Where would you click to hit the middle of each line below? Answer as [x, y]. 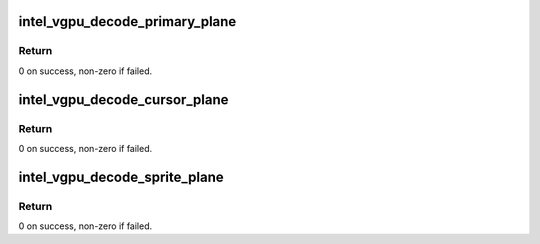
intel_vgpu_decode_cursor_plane [123, 99]
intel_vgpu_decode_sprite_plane [121, 176]
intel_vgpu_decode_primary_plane [127, 21]
